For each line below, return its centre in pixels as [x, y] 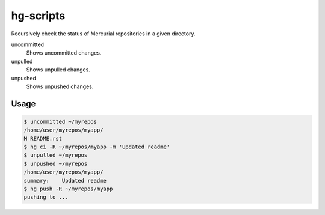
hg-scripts [38, 16]
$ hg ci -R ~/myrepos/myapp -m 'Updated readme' [97, 147]
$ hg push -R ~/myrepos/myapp [68, 189]
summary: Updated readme [65, 180]
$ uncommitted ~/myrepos [60, 121]
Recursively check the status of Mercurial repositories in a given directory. [103, 34]
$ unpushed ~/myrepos [56, 163]
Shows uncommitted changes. [64, 53]
